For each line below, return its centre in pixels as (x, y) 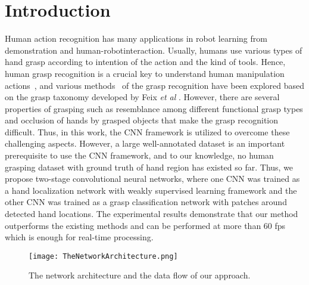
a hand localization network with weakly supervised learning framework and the (151, 190)
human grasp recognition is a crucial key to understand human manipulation (145, 73)
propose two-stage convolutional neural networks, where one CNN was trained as (152, 179)
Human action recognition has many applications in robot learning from (136, 38)
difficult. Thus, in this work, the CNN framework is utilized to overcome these (147, 131)
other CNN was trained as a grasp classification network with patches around (146, 202)
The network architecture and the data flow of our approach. (140, 275)
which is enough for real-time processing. (79, 237)
